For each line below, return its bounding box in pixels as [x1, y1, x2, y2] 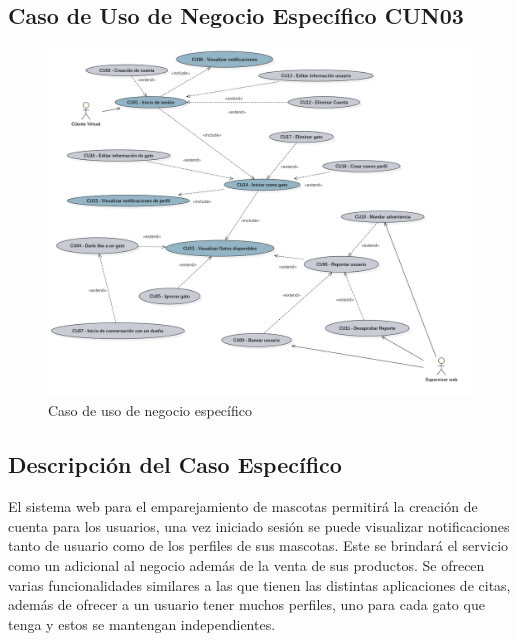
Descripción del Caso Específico [8, 449, 342, 480]
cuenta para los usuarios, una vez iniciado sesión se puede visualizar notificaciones [8, 515, 510, 536]
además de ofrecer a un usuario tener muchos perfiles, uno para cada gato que [8, 594, 485, 615]
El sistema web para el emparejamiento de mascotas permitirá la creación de [8, 496, 478, 517]
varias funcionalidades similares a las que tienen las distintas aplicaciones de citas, [8, 574, 511, 595]
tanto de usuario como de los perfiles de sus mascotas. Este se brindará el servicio [8, 535, 509, 556]
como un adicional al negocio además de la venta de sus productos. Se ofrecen [8, 555, 485, 576]
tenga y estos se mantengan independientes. [8, 613, 276, 634]
